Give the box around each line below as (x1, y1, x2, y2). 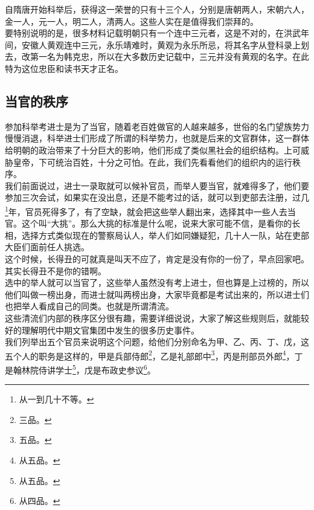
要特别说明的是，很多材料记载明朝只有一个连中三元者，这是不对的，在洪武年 (5, 27, 309, 39)
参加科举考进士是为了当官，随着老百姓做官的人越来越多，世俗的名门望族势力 (5, 120, 309, 132)
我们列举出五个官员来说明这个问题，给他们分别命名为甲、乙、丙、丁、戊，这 (5, 335, 309, 348)
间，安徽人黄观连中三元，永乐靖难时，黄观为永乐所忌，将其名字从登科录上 (5, 38, 301, 51)
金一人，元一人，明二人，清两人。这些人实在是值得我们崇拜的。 (5, 15, 258, 27)
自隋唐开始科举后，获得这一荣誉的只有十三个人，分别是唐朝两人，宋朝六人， (5, 3, 309, 15)
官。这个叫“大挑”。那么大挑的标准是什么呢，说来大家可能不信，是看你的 (5, 217, 292, 230)
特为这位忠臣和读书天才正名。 (5, 62, 123, 74)
